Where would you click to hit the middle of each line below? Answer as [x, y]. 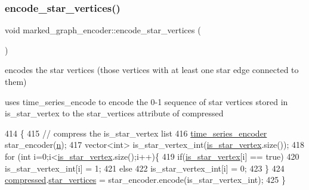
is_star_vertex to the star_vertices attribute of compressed [114, 113]
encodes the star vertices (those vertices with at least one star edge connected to [152, 70]
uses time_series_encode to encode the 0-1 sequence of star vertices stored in [146, 101]
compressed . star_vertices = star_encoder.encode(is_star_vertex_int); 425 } [145, 180]
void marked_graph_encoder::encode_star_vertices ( [103, 30]
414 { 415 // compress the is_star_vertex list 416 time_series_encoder [136, 133]
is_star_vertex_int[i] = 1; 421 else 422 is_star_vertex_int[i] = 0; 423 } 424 [145, 168]
